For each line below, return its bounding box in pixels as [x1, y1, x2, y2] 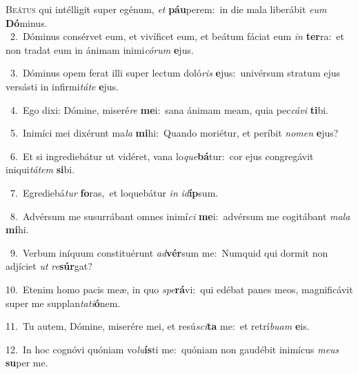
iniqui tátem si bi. [6, 162, 75, 177]
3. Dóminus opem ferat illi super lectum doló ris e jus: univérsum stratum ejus [10, 66, 341, 80]
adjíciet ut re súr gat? [6, 259, 92, 273]
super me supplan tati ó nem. [6, 295, 121, 310]
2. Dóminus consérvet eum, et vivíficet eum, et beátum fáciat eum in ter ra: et [10, 29, 344, 43]
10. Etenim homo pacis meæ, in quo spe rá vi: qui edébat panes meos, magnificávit [6, 282, 353, 296]
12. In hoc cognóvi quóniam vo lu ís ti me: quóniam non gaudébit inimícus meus [6, 342, 339, 356]
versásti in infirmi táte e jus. [6, 79, 119, 93]
